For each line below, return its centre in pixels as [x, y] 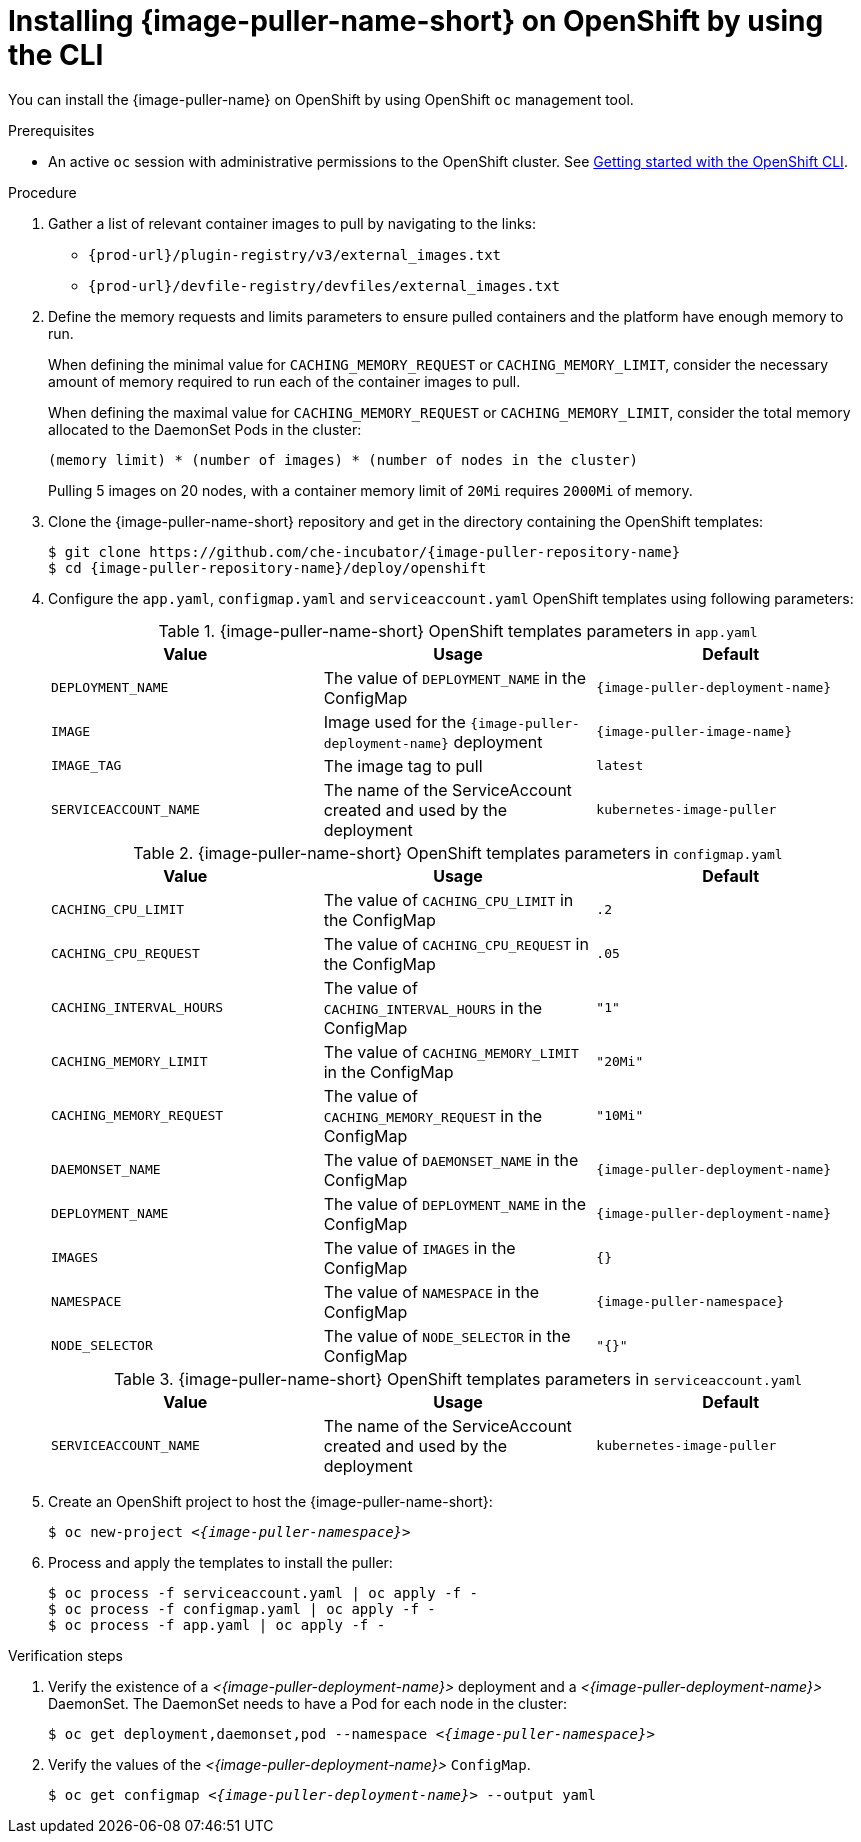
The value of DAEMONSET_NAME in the [451, 1159]
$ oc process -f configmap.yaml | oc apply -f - [242, 1608]
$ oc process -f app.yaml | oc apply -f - [217, 1624]
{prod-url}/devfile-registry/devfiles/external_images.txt [324, 285]
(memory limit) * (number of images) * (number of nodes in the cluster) [343, 459]
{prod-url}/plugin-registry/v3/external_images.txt [295, 254]
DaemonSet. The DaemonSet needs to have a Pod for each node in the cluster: [307, 1703]
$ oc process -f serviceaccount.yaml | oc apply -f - [263, 1592]
